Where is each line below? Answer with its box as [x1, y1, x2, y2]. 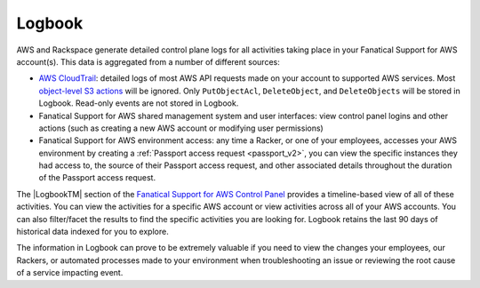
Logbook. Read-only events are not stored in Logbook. [38, 98, 239, 108]
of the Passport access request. [38, 172, 156, 183]
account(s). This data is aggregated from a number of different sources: [16, 56, 280, 67]
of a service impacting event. [16, 268, 124, 278]
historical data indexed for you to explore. [16, 227, 169, 237]
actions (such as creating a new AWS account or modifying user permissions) [38, 123, 324, 133]
